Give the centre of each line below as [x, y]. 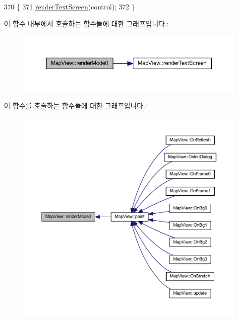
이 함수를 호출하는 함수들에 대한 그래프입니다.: [76, 106]
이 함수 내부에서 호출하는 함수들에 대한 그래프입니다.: [86, 23]
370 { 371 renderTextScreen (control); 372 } [70, 6]
